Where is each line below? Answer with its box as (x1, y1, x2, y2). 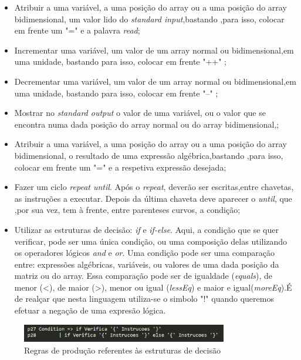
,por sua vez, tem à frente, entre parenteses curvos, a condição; (14, 204, 241, 216)
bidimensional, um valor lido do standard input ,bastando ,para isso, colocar (14, 12, 285, 25)
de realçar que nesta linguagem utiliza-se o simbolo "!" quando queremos (14, 292, 274, 305)
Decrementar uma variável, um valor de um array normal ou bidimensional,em (14, 75, 296, 87)
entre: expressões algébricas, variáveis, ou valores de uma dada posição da (14, 258, 279, 270)
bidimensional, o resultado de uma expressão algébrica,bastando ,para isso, (14, 149, 283, 161)
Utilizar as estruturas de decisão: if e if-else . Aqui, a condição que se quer (14, 223, 279, 235)
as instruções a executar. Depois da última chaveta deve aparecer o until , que (14, 192, 292, 204)
